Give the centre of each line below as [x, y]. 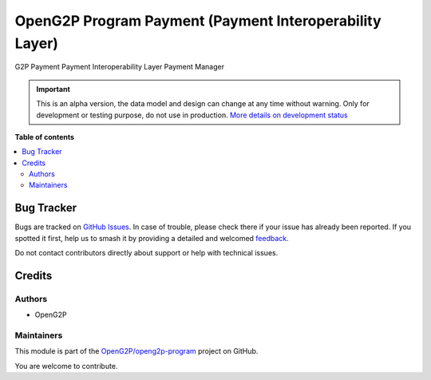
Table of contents [45, 137]
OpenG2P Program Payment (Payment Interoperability [198, 21]
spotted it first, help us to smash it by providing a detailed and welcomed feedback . [152, 238]
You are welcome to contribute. [66, 366]
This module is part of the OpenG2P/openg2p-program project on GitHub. [136, 351]
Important [53, 89]
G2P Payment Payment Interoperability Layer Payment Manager [120, 67]
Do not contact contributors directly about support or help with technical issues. [146, 253]
